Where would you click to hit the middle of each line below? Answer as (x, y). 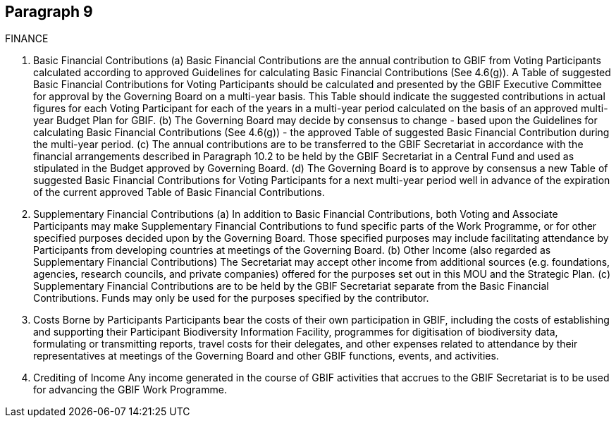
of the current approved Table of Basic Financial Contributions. (179, 192)
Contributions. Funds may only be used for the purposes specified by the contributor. (231, 298)
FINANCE (27, 39)
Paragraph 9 (49, 12)
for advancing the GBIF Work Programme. (130, 390)
